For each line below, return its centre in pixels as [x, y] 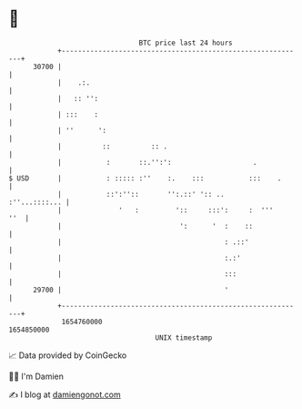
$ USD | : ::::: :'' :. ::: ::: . [145, 178]
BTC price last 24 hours [186, 43]
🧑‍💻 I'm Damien [36, 376]
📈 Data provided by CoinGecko [68, 355]
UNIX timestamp [184, 337]
